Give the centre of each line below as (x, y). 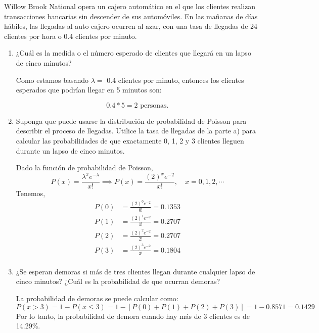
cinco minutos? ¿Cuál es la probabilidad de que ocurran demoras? (118, 281)
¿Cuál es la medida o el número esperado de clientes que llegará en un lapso (133, 53)
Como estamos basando (52, 80)
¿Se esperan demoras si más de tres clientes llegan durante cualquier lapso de (135, 271)
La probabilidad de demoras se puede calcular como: (97, 298)
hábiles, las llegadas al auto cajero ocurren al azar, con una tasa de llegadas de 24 (131, 26)
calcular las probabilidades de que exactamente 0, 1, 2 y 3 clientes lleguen (130, 140)
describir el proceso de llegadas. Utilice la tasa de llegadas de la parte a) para (136, 131)
